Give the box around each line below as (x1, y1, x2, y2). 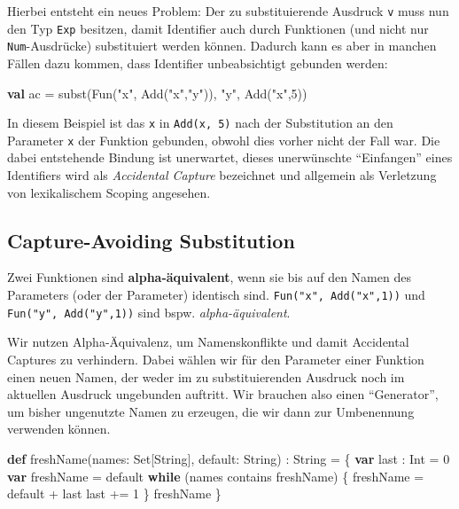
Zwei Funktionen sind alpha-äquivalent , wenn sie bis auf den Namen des (7, 268, 411, 286)
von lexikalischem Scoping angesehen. (7, 183, 211, 201)
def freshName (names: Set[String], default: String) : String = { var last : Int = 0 (7, 449, 450, 467)
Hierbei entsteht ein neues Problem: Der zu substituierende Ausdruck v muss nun (7, 2, 449, 20)
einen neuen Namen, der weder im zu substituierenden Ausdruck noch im (7, 367, 405, 386)
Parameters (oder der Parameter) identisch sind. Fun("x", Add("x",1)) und (7, 286, 425, 304)
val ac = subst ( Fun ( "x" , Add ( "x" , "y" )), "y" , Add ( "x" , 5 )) (7, 83, 307, 102)
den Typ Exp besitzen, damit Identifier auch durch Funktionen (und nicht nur (7, 19, 429, 37)
